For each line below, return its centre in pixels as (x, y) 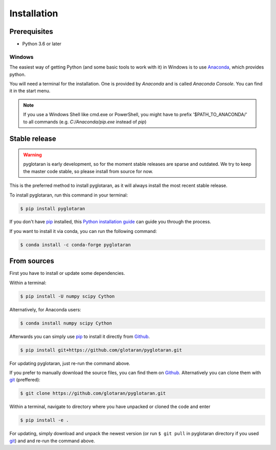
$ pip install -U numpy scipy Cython (67, 296)
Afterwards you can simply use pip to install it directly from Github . (80, 336)
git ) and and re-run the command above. (52, 441)
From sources (32, 261)
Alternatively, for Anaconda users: (45, 309)
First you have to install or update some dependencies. (67, 273)
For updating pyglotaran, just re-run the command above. (70, 363)
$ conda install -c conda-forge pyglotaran (76, 245)
